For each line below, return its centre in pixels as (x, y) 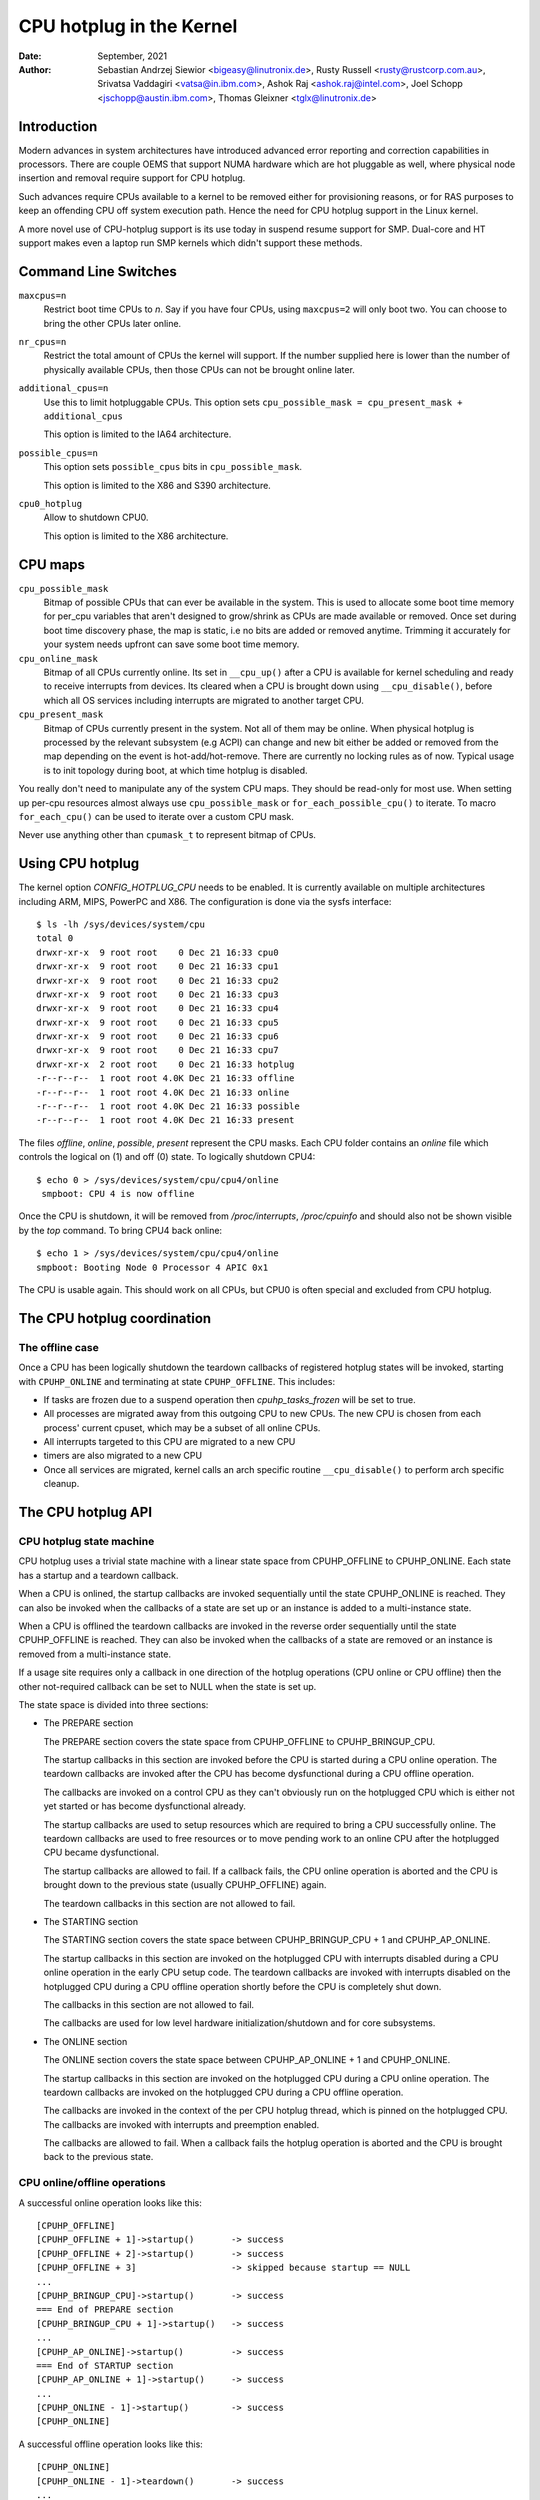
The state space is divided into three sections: (113, 1704)
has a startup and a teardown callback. (98, 1575)
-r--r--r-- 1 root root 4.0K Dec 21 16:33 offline (165, 1078)
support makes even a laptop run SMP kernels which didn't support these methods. (190, 242)
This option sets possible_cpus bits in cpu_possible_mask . (173, 467)
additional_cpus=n (63, 388)
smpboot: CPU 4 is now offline (118, 1193)
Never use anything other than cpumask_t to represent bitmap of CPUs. (167, 835)
